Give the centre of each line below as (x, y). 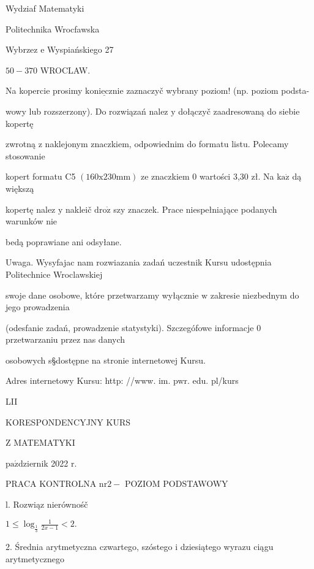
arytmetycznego (35, 558)
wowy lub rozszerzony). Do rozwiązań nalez (87, 111)
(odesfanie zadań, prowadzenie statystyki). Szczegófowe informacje (130, 327)
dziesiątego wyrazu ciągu (227, 547)
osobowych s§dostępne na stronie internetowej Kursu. (106, 360)
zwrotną (21, 144)
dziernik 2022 (43, 463)
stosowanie (25, 155)
